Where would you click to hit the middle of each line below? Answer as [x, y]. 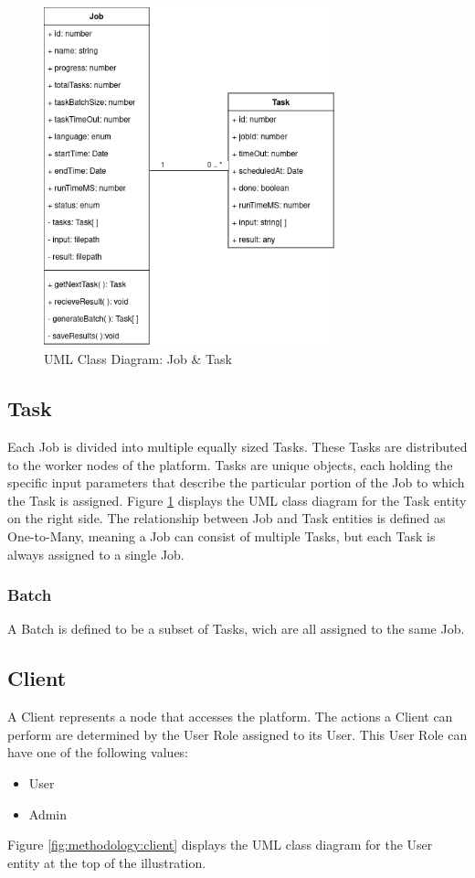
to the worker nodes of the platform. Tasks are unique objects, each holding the [230, 464]
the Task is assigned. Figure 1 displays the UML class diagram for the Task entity [237, 500]
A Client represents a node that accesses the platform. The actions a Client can [230, 717]
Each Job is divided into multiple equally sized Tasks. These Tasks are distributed [237, 447]
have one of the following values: [98, 752]
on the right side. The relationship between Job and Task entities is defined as [227, 518]
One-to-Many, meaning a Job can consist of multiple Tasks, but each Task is [222, 535]
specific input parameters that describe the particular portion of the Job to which [236, 482]
